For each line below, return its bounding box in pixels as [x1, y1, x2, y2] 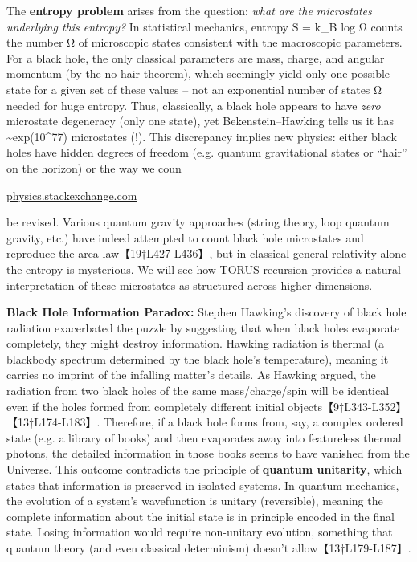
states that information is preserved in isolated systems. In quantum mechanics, [6, 476, 399, 493]
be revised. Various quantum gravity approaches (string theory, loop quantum [6, 214, 390, 230]
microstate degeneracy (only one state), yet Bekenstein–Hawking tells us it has [6, 112, 395, 129]
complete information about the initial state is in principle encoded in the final [6, 507, 395, 524]
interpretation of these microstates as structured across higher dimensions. [6, 276, 373, 293]
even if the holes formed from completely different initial [6, 397, 284, 414]
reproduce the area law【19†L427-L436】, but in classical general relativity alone [6, 245, 407, 262]
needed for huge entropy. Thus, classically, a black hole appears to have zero [6, 96, 381, 113]
